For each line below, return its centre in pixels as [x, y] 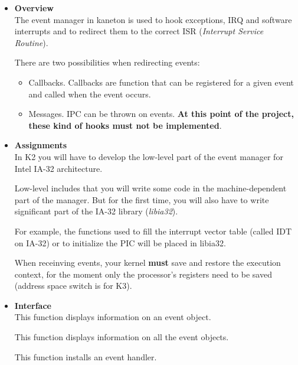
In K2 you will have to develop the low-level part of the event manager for [149, 156]
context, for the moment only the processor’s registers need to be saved [143, 274]
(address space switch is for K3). [73, 286]
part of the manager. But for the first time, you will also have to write [142, 199]
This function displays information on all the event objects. [122, 337]
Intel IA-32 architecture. [58, 168]
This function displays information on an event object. [113, 317]
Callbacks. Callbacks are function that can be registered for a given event [161, 82]
